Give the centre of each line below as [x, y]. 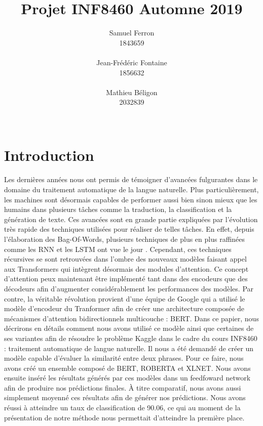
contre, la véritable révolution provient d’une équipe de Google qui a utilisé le [125, 298]
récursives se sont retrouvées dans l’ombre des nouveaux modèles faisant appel [125, 259]
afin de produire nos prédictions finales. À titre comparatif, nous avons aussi [123, 387]
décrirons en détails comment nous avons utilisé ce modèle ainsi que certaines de [129, 328]
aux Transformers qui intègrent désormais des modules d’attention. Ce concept [126, 268]
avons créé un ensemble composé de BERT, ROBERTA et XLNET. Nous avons [127, 368]
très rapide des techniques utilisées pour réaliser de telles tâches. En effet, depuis [129, 229]
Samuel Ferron [132, 33]
